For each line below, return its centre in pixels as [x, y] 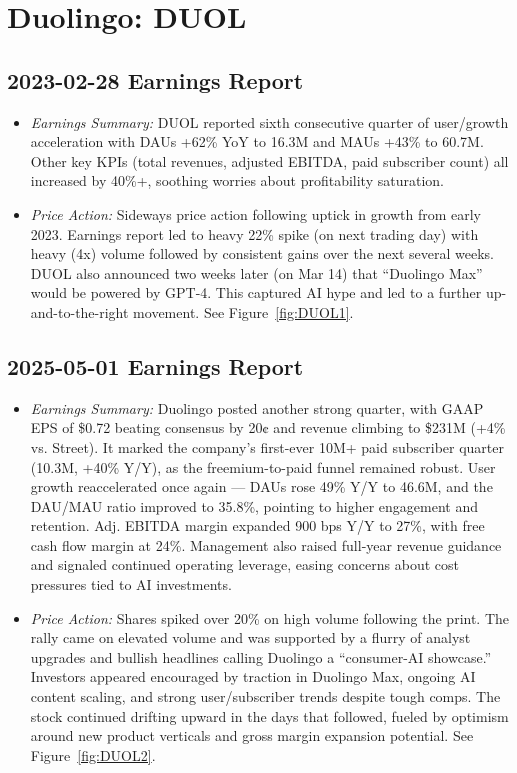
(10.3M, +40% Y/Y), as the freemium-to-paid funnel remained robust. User [263, 466]
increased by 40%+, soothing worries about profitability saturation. [237, 180]
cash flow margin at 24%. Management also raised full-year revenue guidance [266, 544]
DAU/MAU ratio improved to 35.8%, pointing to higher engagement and [254, 505]
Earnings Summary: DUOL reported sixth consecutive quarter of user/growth [269, 121]
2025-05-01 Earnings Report [155, 365]
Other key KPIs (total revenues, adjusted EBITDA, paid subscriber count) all [269, 160]
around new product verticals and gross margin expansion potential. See [252, 735]
